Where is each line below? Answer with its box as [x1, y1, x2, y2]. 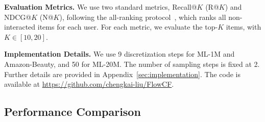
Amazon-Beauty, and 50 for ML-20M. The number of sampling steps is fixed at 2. [4, 58, 260, 69]
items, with [226, 21, 261, 32]
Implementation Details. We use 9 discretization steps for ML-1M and [4, 48, 235, 59]
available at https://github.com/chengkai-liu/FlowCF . [4, 79, 174, 89]
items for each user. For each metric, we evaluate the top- [37, 21, 218, 32]
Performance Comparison [4, 104, 141, 119]
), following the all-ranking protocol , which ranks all [59, 11, 226, 22]
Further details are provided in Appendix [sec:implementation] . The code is [4, 68, 241, 79]
